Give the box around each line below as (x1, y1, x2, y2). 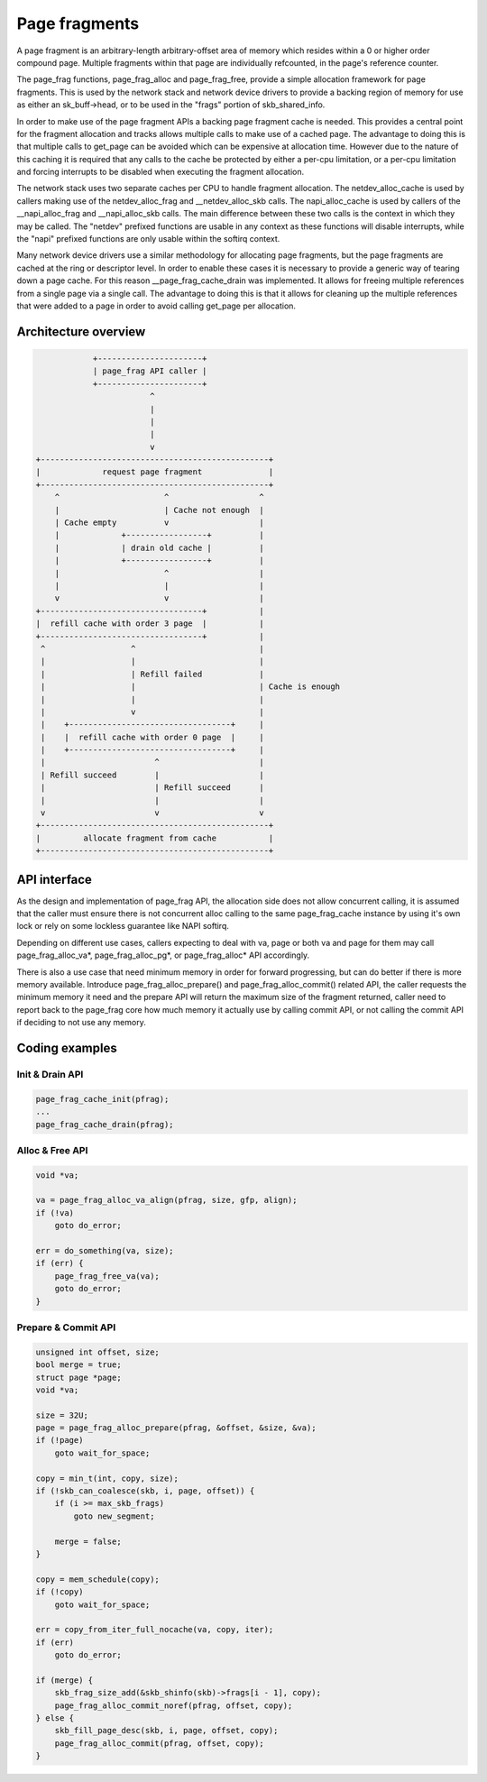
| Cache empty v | (54, 518, 265, 528)
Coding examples (16, 1041, 117, 1056)
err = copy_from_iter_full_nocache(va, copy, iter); (35, 1624, 274, 1635)
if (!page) (35, 1435, 84, 1446)
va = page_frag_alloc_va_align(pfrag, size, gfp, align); (35, 1195, 298, 1206)
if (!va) (35, 1208, 75, 1217)
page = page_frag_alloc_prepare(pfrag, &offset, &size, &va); (35, 1423, 317, 1433)
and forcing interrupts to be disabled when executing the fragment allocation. (16, 167, 305, 178)
